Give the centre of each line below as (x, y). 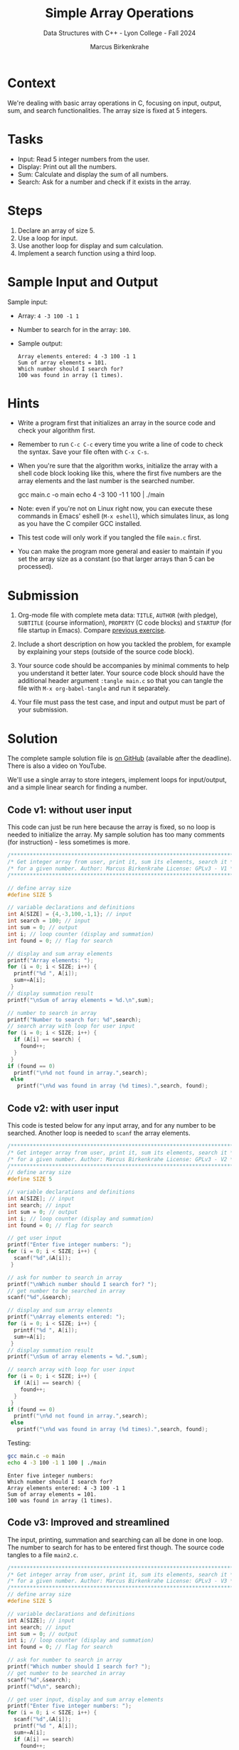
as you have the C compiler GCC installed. (80, 524)
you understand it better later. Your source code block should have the (121, 673)
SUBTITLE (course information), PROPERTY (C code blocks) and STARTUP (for (124, 623)
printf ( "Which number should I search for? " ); (79, 1666)
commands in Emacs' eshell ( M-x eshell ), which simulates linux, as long (123, 516)
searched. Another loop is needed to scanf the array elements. (99, 1133)
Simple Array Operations (119, 13)
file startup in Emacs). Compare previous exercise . (91, 630)
